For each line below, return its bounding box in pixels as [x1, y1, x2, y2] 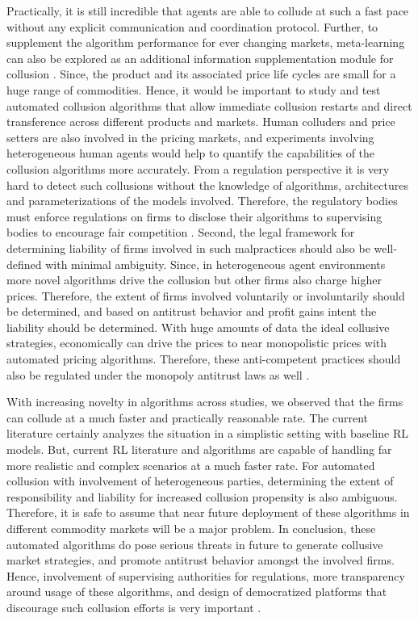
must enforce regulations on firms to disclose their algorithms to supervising [6, 208, 382, 224]
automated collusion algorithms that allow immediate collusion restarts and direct [6, 97, 412, 114]
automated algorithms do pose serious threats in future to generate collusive [6, 535, 383, 552]
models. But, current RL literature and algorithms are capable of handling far [6, 441, 392, 458]
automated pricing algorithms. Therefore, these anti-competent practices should [6, 350, 401, 367]
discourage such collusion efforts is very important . [6, 598, 261, 615]
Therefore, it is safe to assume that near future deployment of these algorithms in [6, 504, 410, 521]
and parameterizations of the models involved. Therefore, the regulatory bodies [6, 192, 398, 209]
